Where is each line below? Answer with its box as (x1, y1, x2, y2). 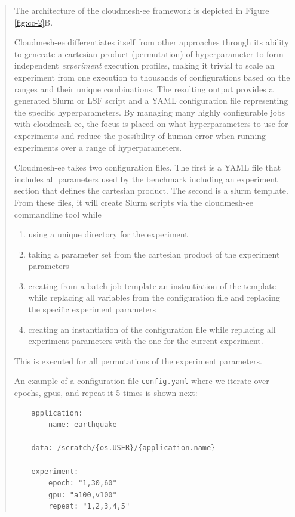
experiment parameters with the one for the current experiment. (28, 335, 263, 347)
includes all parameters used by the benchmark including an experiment (14, 172, 278, 185)
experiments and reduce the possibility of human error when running (14, 129, 266, 141)
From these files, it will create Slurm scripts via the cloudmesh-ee (14, 196, 253, 208)
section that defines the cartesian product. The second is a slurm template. (14, 184, 288, 197)
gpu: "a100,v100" (48, 490, 117, 499)
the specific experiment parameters (28, 303, 156, 315)
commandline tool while (14, 208, 102, 220)
